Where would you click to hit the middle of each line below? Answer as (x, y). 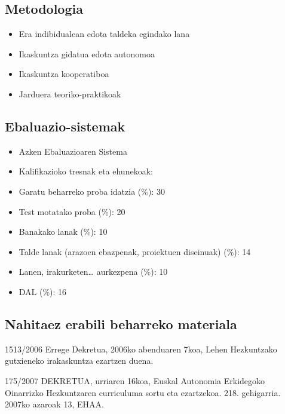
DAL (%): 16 (43, 291)
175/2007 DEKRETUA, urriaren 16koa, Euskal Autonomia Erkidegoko (135, 380)
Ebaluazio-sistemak (65, 126)
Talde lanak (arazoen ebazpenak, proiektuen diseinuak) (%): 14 (135, 251)
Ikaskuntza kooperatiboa (64, 74)
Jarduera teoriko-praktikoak (70, 93)
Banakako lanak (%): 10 (63, 231)
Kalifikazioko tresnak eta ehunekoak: (86, 171)
